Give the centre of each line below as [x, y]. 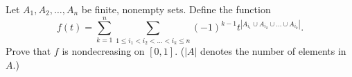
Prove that [28, 51]
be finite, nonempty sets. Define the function [176, 9]
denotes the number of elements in [273, 51]
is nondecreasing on [103, 51]
